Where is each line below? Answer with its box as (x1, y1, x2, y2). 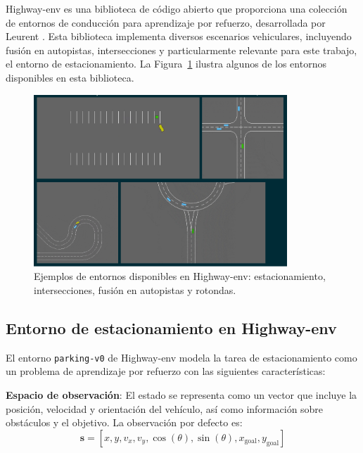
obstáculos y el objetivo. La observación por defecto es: (6, 415, 243, 430)
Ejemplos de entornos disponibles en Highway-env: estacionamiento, (34, 269, 326, 283)
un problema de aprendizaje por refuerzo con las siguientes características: (6, 364, 326, 378)
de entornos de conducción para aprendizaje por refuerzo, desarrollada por (6, 15, 326, 30)
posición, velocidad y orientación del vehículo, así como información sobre (6, 401, 324, 416)
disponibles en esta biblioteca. (6, 70, 134, 84)
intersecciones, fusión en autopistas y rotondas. (34, 282, 236, 297)
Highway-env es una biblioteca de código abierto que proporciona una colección (6, 1, 348, 15)
